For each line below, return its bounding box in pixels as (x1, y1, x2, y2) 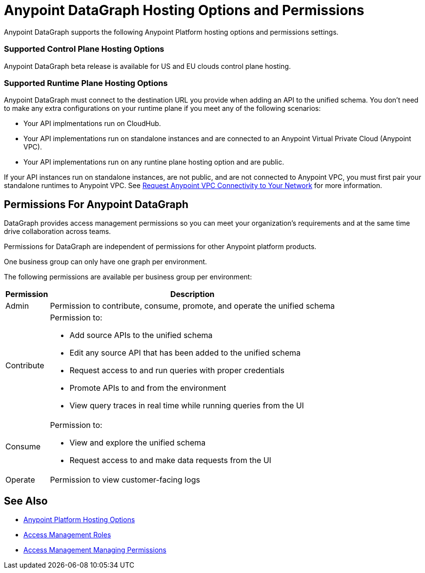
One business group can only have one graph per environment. (4, 257, 207, 266)
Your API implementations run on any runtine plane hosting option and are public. (23, 158, 284, 167)
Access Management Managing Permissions (23, 545, 166, 554)
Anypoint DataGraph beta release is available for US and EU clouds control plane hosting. (4, 62, 291, 70)
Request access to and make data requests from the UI (69, 455, 271, 466)
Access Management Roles (23, 530, 111, 539)
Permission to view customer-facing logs (50, 475, 200, 485)
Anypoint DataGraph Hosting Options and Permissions (4, 2, 364, 19)
